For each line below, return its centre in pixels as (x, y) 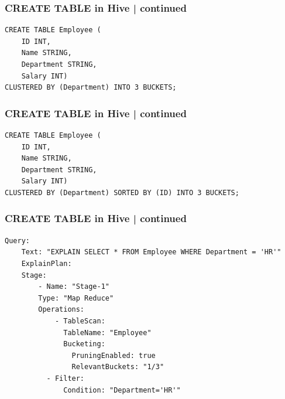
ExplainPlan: (47, 263)
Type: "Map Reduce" (76, 298)
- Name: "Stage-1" (74, 287)
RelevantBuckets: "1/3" (118, 367)
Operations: (61, 310)
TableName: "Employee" (107, 332)
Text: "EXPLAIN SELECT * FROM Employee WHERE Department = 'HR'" (151, 252)
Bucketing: (84, 344)
